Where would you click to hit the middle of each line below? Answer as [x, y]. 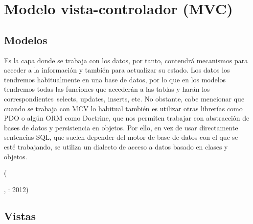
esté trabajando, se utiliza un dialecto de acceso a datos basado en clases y [116, 146]
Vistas [20, 215]
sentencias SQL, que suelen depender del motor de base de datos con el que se [121, 137]
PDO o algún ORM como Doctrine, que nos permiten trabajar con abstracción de [127, 118]
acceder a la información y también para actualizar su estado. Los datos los [117, 70]
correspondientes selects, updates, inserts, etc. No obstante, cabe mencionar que [124, 98]
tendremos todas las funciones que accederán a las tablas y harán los [107, 89]
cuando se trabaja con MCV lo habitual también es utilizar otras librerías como [123, 108]
